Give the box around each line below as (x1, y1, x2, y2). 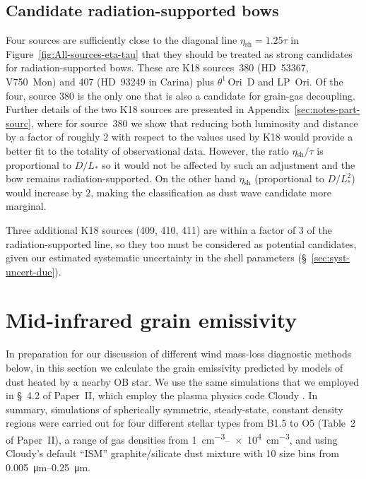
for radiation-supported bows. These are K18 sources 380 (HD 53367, (6, 60, 309, 75)
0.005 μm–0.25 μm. (6, 459, 91, 474)
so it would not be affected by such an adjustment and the (102, 157, 355, 172)
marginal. (6, 199, 47, 213)
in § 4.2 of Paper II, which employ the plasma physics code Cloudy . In (6, 388, 318, 403)
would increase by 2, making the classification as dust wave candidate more (6, 184, 331, 199)
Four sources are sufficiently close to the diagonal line (6, 32, 237, 47)
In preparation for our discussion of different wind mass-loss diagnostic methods (6, 346, 352, 361)
